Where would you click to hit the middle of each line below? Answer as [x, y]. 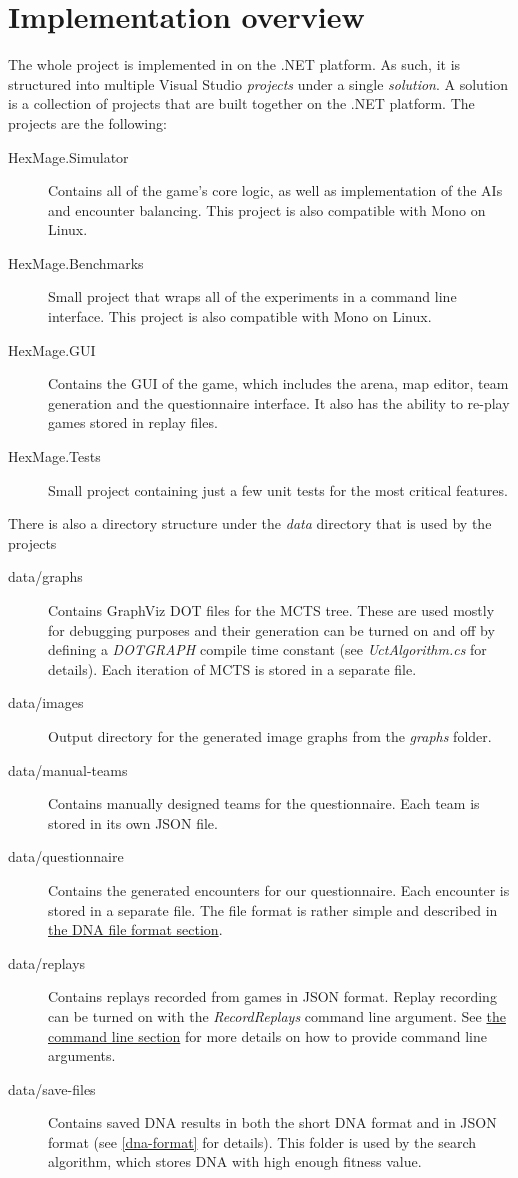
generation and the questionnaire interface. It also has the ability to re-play [279, 402]
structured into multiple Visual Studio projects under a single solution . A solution [258, 83]
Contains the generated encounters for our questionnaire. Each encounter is [279, 889]
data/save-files [52, 1088]
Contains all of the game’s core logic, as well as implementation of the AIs [275, 190]
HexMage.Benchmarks [76, 262]
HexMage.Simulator [68, 156]
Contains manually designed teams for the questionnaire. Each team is [264, 803]
